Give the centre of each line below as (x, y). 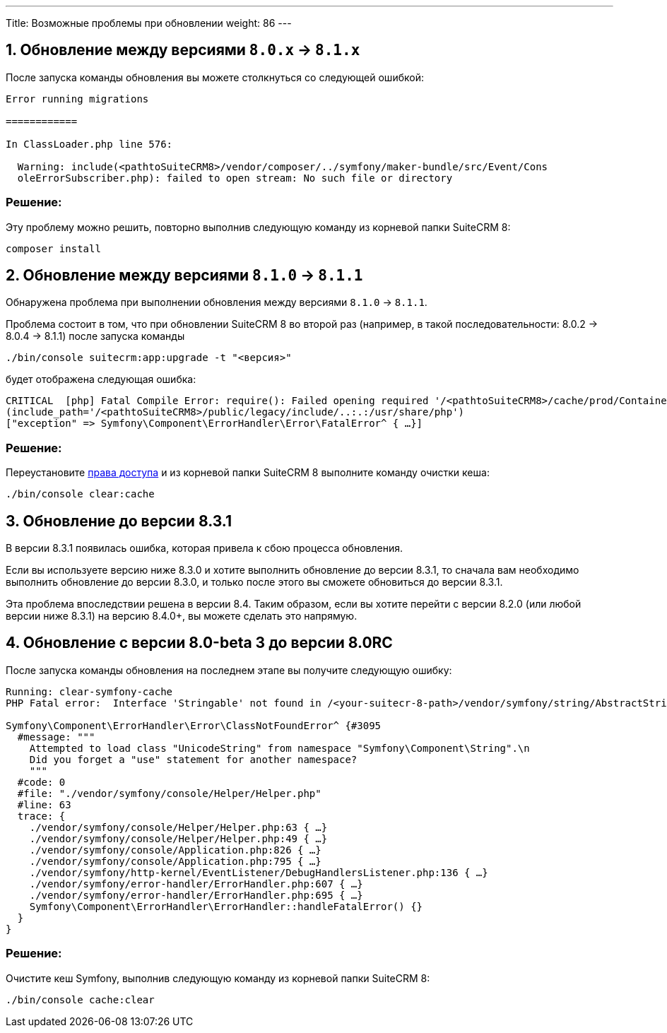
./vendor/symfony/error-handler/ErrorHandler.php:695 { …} (196, 895)
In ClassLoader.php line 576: (89, 144)
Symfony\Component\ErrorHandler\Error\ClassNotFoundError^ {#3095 (194, 725)
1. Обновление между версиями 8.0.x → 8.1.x (183, 50)
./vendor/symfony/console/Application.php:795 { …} (175, 861)
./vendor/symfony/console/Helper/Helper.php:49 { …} (178, 838)
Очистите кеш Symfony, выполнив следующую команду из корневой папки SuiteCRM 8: (218, 978)
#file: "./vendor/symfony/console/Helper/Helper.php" (169, 793)
